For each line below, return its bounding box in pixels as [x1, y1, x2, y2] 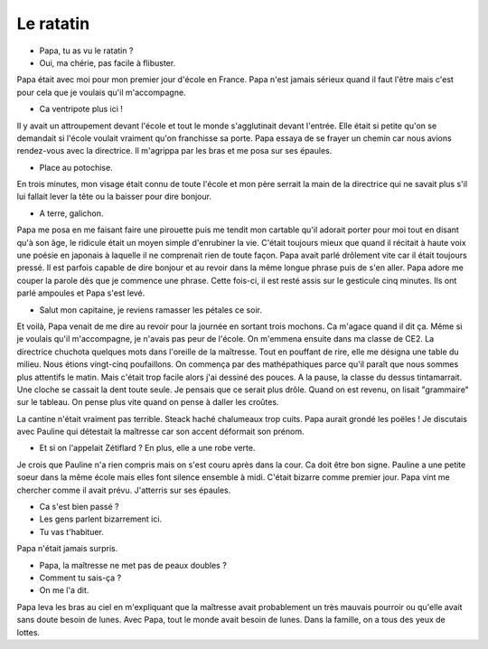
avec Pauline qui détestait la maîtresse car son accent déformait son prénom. [16, 426, 305, 437]
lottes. [16, 626, 41, 637]
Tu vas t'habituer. [39, 526, 104, 537]
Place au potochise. [39, 162, 113, 173]
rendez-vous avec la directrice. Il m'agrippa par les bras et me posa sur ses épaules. [16, 146, 333, 156]
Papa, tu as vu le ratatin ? [39, 45, 134, 56]
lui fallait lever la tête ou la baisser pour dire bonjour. [16, 191, 212, 202]
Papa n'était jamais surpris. [16, 543, 118, 554]
